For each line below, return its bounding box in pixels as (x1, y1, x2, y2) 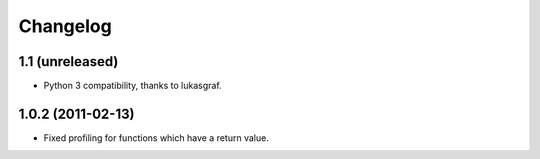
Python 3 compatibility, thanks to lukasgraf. (43, 80, 222, 92)
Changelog (18, 15, 112, 37)
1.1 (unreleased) (18, 53, 119, 70)
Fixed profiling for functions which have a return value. (43, 131, 269, 144)
